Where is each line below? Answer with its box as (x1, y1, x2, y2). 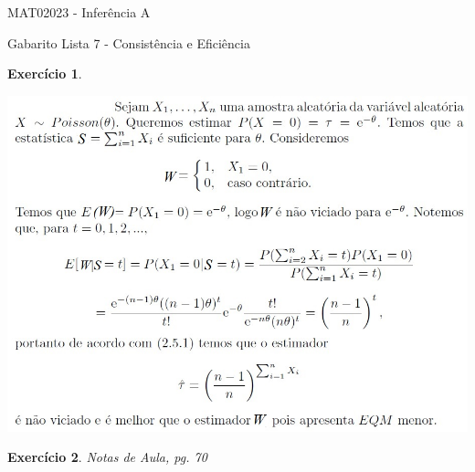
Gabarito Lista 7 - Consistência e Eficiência (7, 33, 250, 52)
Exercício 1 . (7, 64, 82, 83)
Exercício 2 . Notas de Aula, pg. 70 (7, 447, 207, 467)
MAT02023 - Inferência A (7, 3, 151, 21)
